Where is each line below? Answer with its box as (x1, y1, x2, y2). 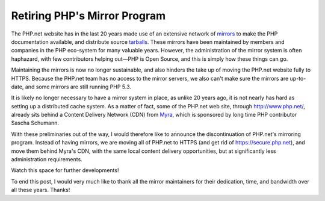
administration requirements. (11, 156, 82, 163)
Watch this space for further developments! (11, 167, 119, 174)
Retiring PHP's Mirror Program (11, 9, 166, 22)
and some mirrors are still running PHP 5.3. (25, 83, 132, 90)
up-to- (289, 75, 306, 82)
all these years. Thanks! (11, 187, 70, 194)
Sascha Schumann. (11, 119, 60, 126)
